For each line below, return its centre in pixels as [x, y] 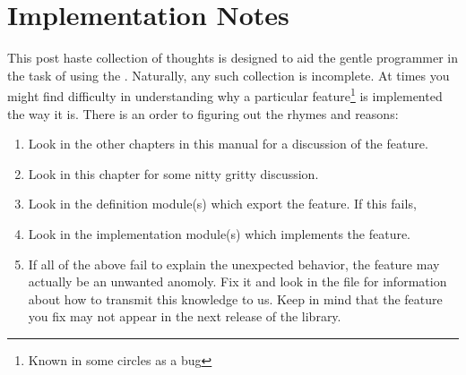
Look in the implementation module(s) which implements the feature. [220, 233]
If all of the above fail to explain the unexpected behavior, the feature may [234, 264]
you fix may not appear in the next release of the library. [185, 316]
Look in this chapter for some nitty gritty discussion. [173, 173]
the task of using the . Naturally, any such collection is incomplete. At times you [229, 75]
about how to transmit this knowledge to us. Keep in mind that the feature [235, 298]
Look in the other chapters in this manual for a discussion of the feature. [228, 144]
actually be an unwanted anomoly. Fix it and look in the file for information [237, 281]
